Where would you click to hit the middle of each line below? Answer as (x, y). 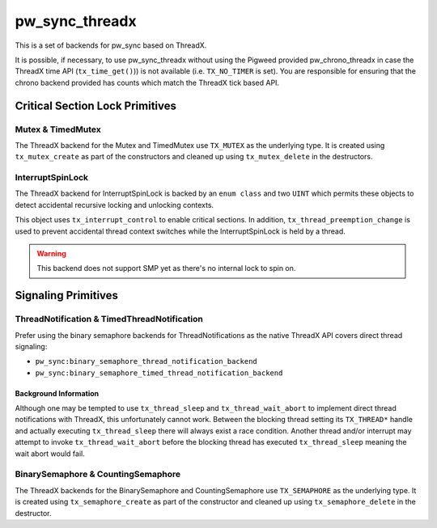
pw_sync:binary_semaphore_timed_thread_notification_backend (159, 373)
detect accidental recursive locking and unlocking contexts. (115, 205)
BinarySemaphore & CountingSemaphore (98, 475)
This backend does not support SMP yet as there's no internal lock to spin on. (166, 268)
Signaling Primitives (67, 296)
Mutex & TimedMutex (58, 129)
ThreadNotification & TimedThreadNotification (109, 319)
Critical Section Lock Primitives (96, 106)
